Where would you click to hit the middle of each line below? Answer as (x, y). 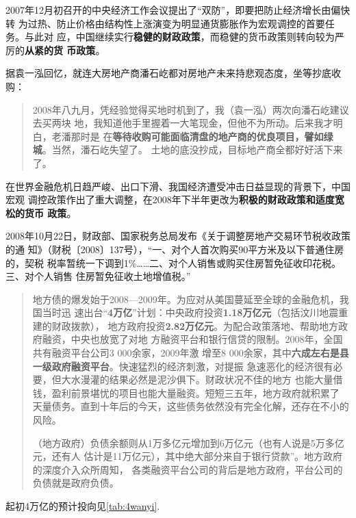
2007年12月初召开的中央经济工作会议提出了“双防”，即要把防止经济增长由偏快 (178, 10)
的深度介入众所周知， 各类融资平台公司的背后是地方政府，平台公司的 (188, 469)
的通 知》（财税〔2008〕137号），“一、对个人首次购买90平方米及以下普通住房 (175, 249)
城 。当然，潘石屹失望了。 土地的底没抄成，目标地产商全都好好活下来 (188, 150)
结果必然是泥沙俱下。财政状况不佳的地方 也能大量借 (226, 379)
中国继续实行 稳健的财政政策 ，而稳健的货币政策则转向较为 (205, 37)
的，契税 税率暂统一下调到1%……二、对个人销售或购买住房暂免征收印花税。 (174, 262)
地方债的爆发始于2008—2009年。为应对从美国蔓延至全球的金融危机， (186, 299)
